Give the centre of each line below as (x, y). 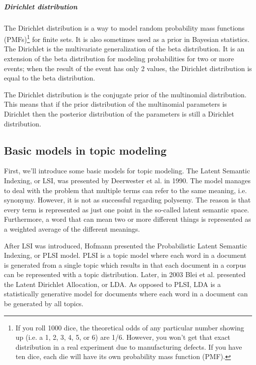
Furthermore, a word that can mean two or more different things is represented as (128, 219)
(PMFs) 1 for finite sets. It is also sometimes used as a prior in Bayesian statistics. (127, 38)
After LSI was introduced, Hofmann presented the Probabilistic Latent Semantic (126, 245)
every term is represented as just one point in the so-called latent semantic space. (127, 209)
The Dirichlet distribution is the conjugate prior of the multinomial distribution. (125, 94)
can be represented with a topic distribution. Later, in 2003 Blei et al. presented (125, 274)
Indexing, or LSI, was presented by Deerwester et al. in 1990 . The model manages (127, 180)
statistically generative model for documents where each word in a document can (126, 294)
